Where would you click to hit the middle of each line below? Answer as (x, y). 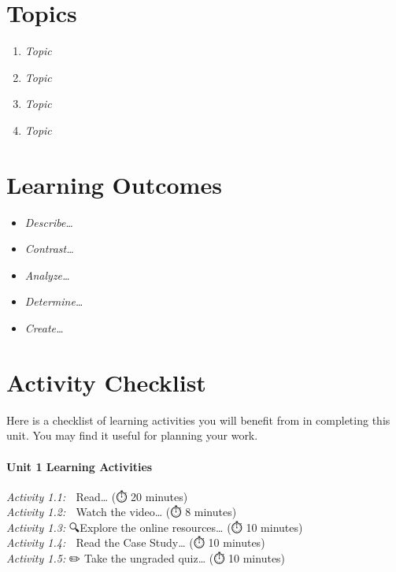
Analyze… (47, 275)
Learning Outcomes (114, 184)
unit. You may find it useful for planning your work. (132, 435)
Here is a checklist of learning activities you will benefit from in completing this (198, 420)
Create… (44, 328)
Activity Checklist (106, 382)
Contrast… (49, 249)
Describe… (49, 222)
